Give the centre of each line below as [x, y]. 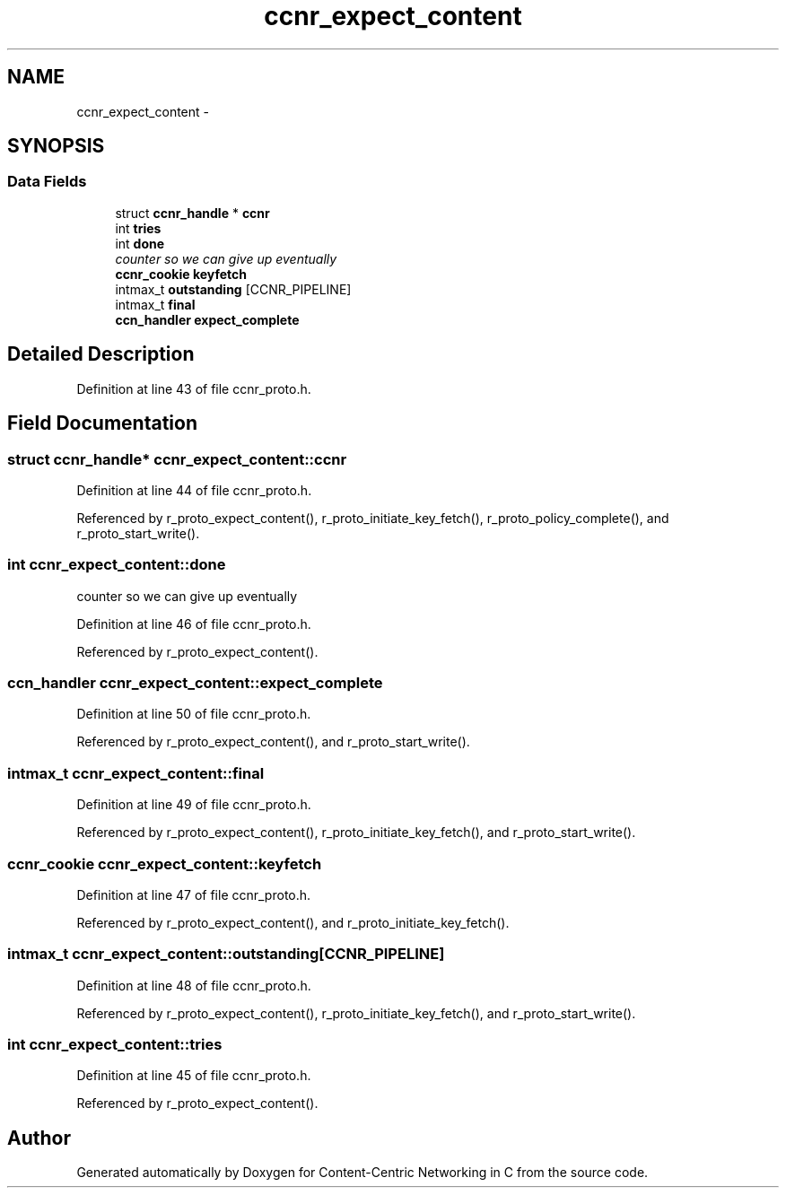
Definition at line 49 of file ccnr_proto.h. [194, 805]
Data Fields [47, 182]
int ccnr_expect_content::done [117, 565]
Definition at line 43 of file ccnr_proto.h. [194, 388]
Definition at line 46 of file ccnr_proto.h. [194, 624]
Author [39, 1138]
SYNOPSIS [56, 146]
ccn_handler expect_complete [207, 319]
